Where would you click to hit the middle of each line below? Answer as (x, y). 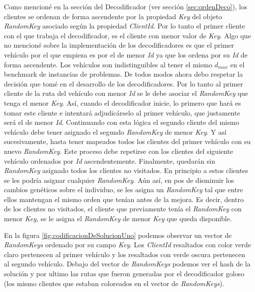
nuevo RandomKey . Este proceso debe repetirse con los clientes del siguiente (119, 151)
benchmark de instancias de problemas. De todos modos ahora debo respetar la (124, 74)
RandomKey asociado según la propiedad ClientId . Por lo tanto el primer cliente (125, 26)
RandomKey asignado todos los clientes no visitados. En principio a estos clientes (126, 170)
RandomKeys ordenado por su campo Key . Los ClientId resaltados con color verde (127, 245)
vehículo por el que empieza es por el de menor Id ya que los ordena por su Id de (126, 54)
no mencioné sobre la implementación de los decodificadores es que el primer (119, 45)
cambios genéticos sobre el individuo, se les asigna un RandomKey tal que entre (124, 190)
